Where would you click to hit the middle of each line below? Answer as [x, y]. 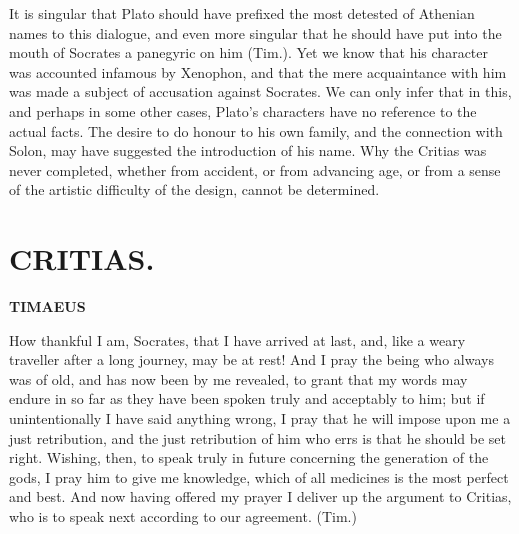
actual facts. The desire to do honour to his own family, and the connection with [256, 130]
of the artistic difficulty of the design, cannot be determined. [194, 189]
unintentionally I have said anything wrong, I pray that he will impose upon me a [260, 418]
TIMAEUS [47, 306]
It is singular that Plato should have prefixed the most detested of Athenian [242, 13]
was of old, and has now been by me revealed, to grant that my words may [238, 378]
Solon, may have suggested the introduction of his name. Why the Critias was [248, 150]
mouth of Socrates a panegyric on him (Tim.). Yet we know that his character [249, 52]
